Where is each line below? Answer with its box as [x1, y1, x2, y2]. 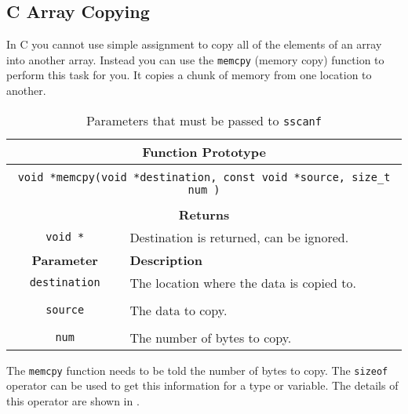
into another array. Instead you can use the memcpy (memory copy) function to [6, 51, 384, 67]
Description [129, 250, 202, 269]
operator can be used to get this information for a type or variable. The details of [6, 377, 399, 394]
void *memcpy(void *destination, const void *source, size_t [17, 170, 391, 183]
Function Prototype [142, 142, 266, 161]
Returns [178, 205, 230, 223]
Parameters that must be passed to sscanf [86, 111, 322, 129]
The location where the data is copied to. [129, 273, 356, 292]
